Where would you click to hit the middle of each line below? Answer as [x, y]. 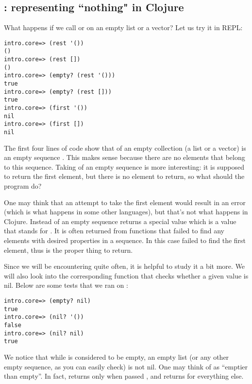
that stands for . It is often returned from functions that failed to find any [114, 231]
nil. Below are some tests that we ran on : [66, 285]
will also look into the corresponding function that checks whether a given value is [126, 275]
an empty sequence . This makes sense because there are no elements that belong [125, 157]
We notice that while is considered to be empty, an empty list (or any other [117, 357]
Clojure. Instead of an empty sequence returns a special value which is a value [120, 221]
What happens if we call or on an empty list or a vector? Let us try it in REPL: [123, 27]
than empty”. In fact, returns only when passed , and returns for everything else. [124, 376]
